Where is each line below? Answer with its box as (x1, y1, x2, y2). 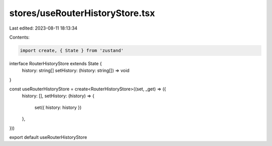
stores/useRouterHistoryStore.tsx (9, 8, 155, 19)
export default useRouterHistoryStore (9, 134, 88, 140)
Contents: (9, 34, 30, 40)
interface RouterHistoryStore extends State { (9, 60, 102, 66)
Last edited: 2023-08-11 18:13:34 (9, 25, 78, 31)
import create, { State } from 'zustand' (20, 48, 124, 53)
